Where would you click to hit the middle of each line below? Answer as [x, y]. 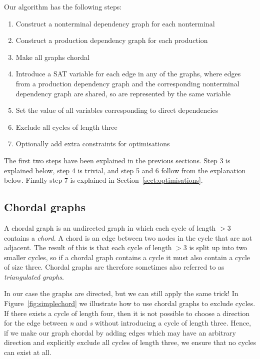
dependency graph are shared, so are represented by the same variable [123, 93]
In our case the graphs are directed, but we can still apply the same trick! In [121, 293]
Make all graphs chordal [52, 57]
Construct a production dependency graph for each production [112, 40]
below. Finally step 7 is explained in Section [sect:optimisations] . [103, 180]
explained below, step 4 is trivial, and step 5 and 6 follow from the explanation [125, 170]
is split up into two [218, 247]
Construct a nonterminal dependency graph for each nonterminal [115, 23]
